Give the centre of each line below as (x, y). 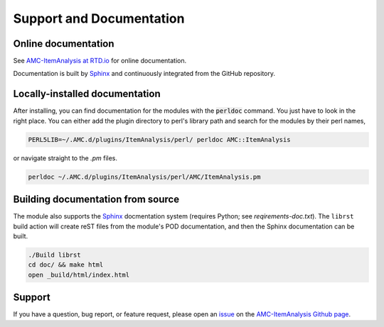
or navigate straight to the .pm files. (65, 158)
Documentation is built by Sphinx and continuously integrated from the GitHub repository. (144, 74)
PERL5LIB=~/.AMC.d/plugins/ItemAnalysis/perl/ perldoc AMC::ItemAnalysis (159, 139)
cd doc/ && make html (66, 265)
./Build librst (54, 255)
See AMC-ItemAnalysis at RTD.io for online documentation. (100, 61)
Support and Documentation (99, 18)
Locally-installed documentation (87, 94)
